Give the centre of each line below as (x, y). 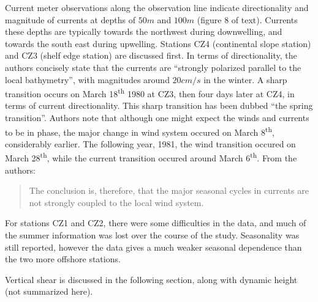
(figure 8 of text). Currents (247, 19)
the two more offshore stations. (63, 259)
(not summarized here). (49, 291)
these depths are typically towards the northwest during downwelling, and (144, 31)
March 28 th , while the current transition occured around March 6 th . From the (151, 157)
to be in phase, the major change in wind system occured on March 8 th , (140, 131)
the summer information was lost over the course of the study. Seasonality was (152, 235)
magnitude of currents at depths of (70, 19)
